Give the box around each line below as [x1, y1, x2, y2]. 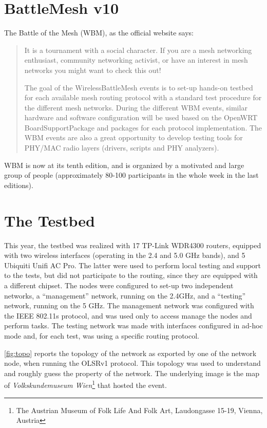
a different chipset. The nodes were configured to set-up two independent [4, 280, 234, 290]
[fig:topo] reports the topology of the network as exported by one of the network [4, 347, 257, 358]
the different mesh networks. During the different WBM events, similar [24, 102, 247, 113]
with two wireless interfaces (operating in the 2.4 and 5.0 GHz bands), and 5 [4, 250, 245, 260]
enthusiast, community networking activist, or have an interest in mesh [24, 54, 248, 65]
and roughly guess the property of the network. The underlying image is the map [4, 367, 260, 378]
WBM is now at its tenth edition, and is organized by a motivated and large [4, 159, 244, 170]
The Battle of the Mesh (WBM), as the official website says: [4, 27, 194, 38]
